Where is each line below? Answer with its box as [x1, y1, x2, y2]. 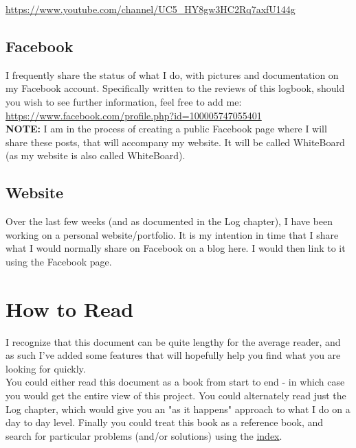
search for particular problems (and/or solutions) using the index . [5, 428, 282, 443]
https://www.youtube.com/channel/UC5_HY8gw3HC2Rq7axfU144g [5, 2, 296, 16]
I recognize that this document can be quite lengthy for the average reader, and [5, 334, 341, 349]
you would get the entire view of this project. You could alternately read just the [5, 388, 346, 403]
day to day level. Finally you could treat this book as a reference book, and [5, 415, 324, 429]
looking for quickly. [5, 361, 86, 375]
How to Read [5, 294, 134, 322]
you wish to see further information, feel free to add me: [5, 94, 242, 108]
